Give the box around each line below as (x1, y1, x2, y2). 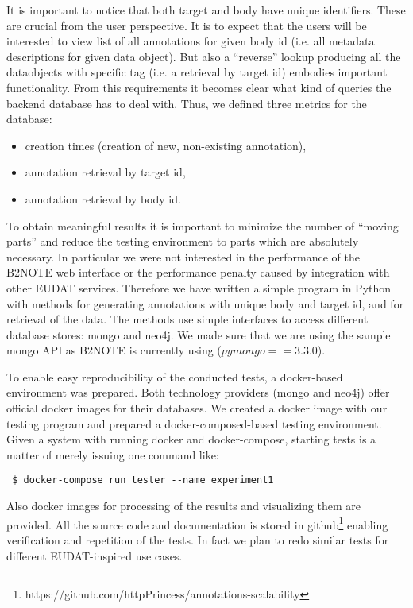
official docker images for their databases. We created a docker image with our (6, 400, 388, 416)
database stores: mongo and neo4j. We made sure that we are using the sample (6, 326, 391, 343)
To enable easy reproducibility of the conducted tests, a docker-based (6, 368, 343, 385)
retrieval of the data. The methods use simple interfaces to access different (6, 311, 369, 327)
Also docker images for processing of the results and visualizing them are (6, 498, 361, 514)
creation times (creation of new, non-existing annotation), (25, 137, 307, 153)
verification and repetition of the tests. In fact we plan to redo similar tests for (6, 531, 389, 548)
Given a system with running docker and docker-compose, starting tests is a (6, 431, 376, 447)
